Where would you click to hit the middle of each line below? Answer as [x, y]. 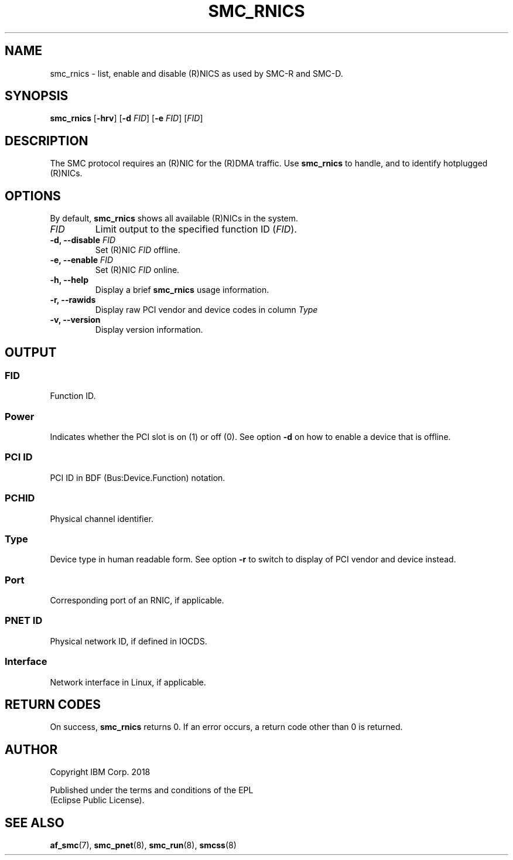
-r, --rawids [73, 300]
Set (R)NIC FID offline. [138, 250]
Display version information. [149, 330]
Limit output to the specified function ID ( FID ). [196, 229]
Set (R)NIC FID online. [137, 270]
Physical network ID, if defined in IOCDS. [129, 641]
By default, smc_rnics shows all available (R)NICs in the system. [174, 219]
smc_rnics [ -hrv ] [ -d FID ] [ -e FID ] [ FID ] [126, 118]
